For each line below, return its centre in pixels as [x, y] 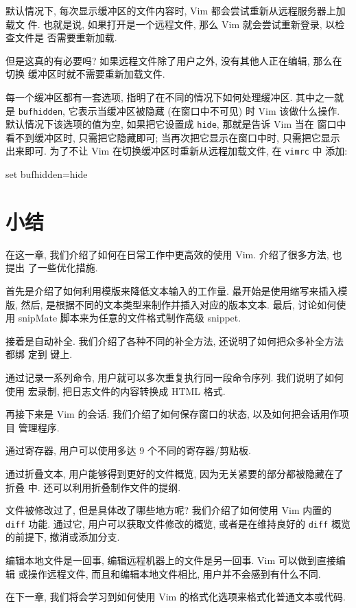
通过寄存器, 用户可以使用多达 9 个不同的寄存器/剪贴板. [128, 450]
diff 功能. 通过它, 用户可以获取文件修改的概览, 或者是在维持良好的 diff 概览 [178, 523]
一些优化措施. [68, 268]
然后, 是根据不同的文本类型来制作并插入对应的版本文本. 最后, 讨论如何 [179, 304]
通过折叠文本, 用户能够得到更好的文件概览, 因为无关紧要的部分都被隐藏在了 [175, 473]
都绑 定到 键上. [39, 354]
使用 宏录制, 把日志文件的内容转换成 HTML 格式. [116, 391]
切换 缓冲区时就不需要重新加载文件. [85, 74]
